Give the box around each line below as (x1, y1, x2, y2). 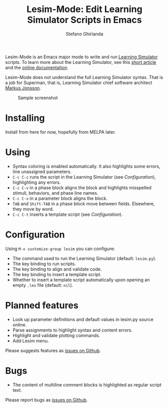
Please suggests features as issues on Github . (5, 347, 101, 353)
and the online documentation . (5, 64, 69, 70)
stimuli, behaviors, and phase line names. (12, 190, 99, 196)
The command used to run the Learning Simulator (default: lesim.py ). (12, 255, 157, 261)
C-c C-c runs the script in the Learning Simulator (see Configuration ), (12, 174, 156, 180)
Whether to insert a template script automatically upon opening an (12, 277, 150, 283)
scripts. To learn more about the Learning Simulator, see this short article (5, 59, 157, 65)
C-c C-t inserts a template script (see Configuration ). (12, 211, 123, 217)
